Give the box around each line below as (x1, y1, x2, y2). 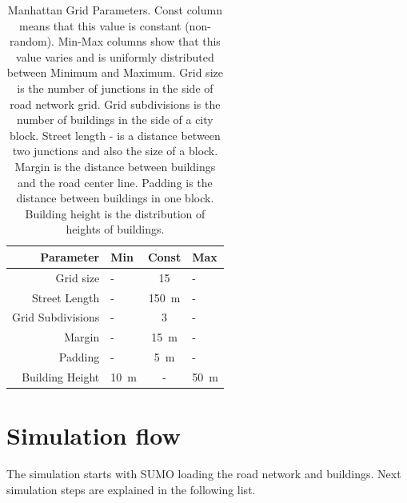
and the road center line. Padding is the (18, 174, 213, 190)
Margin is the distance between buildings (14, 158, 216, 174)
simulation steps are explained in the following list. (6, 481, 256, 497)
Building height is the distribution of (25, 205, 205, 222)
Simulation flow (6, 419, 181, 452)
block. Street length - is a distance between (9, 126, 221, 143)
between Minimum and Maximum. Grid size (6, 64, 223, 81)
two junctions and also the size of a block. (12, 142, 218, 159)
